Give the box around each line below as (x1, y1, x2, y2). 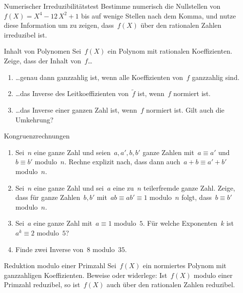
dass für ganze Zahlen (15, 192, 80, 202)
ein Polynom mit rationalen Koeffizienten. (108, 46, 232, 56)
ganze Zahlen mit (142, 147, 194, 157)
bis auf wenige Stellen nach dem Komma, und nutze (81, 10, 236, 20)
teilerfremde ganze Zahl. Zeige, (143, 182, 235, 193)
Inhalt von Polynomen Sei (4, 46, 81, 56)
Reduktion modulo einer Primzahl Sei (4, 260, 116, 271)
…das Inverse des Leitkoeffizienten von (15, 88, 129, 98)
